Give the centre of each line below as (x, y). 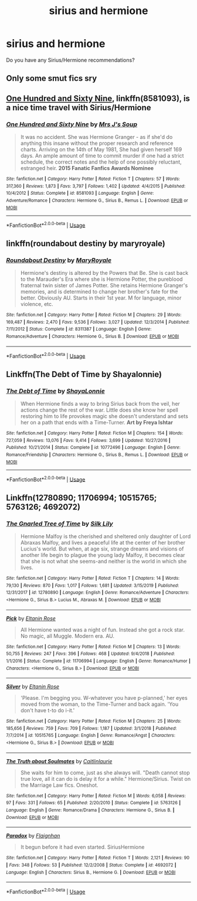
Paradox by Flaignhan (33, 836)
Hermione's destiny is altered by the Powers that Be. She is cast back (104, 273)
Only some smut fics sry (52, 78)
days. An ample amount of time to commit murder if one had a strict (102, 156)
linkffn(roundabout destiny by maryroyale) (86, 244)
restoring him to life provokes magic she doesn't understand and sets (104, 416)
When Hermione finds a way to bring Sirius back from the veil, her (100, 403)
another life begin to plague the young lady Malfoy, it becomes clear (103, 555)
